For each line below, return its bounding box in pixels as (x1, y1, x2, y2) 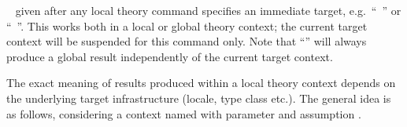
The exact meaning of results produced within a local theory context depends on (6, 74, 396, 91)
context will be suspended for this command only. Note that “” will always (6, 33, 367, 49)
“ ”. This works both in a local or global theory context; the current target (6, 17, 368, 34)
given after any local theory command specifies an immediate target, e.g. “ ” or (15, 2, 401, 18)
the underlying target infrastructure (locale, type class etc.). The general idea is (6, 89, 391, 106)
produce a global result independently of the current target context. (6, 48, 333, 64)
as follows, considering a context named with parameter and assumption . (6, 105, 361, 122)
